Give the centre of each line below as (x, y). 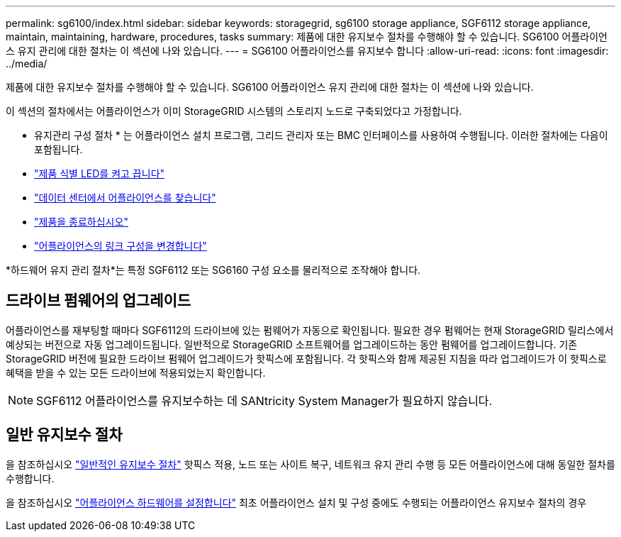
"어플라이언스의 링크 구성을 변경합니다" (121, 246)
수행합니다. (30, 478)
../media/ (27, 63)
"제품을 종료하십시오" (81, 222)
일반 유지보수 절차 (64, 435)
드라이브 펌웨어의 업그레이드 (99, 301)
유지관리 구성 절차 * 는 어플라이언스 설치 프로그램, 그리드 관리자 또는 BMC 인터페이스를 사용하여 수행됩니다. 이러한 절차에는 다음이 (321, 135)
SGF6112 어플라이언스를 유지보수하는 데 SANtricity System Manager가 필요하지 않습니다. (264, 400)
